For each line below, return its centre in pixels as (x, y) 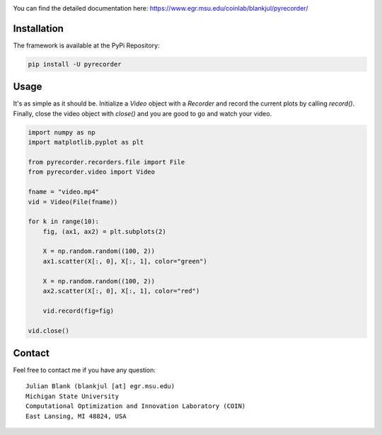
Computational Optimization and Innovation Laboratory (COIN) (136, 406)
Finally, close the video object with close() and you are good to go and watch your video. (143, 113)
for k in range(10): (63, 222)
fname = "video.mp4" (63, 192)
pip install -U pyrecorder (75, 64)
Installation (38, 28)
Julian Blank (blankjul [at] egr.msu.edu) (100, 386)
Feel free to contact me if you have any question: (84, 370)
